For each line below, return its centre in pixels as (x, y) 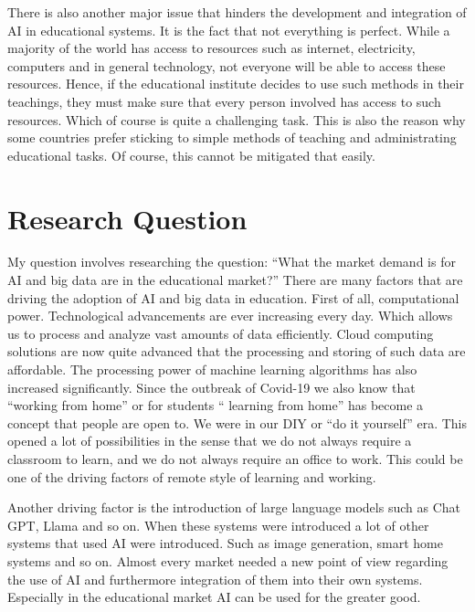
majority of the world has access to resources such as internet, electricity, (211, 48)
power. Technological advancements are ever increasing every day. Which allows (230, 316)
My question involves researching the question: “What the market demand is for (232, 262)
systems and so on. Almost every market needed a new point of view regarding (228, 560)
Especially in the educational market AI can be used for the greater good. (214, 597)
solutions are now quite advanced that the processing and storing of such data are (237, 351)
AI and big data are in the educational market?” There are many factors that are (235, 280)
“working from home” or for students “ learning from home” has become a (216, 405)
